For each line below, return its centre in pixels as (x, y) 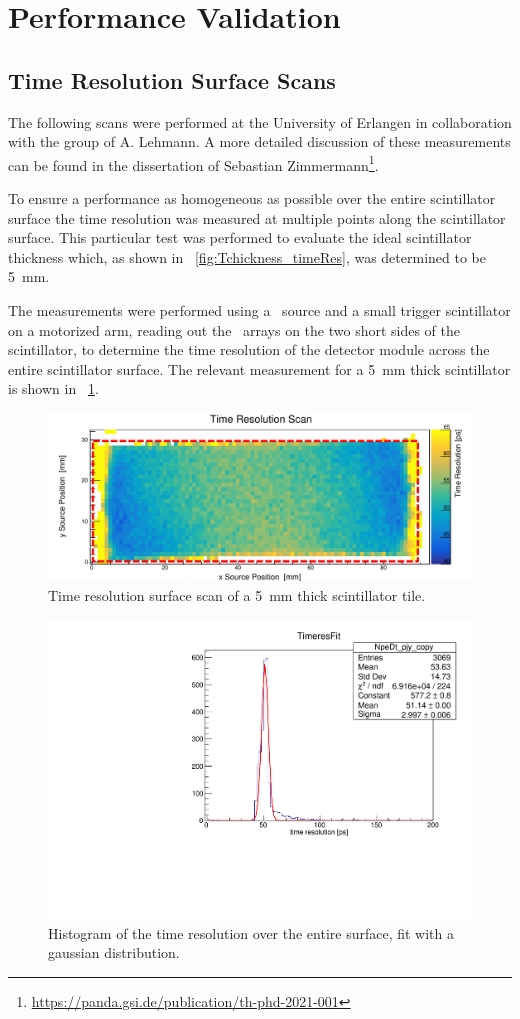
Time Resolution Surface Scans (172, 79)
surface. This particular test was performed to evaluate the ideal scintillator (240, 237)
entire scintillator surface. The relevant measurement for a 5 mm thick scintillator (259, 368)
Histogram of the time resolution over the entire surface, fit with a (251, 932)
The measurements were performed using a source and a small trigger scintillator (259, 309)
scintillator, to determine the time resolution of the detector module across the (249, 349)
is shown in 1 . (53, 388)
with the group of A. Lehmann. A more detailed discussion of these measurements (259, 141)
